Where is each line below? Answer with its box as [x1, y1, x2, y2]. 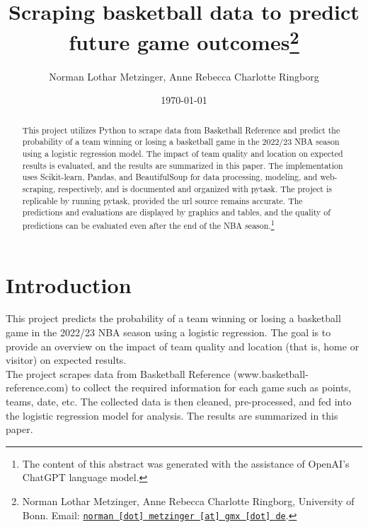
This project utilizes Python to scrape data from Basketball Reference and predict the [22, 124, 340, 136]
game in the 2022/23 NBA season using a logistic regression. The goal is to [6, 325, 331, 340]
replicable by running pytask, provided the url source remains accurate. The [22, 194, 303, 206]
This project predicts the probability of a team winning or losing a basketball [6, 311, 341, 326]
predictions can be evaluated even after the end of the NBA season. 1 [22, 217, 275, 231]
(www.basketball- [233, 366, 309, 381]
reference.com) [6, 380, 69, 395]
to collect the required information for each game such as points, [71, 380, 352, 395]
